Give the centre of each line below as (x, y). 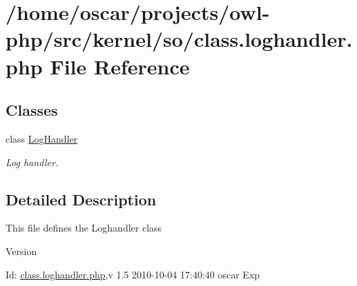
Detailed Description (81, 199)
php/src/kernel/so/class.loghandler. (179, 39)
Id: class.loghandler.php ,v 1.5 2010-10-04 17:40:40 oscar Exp (133, 274)
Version (21, 251)
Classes (32, 110)
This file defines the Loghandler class (84, 228)
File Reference (120, 66)
